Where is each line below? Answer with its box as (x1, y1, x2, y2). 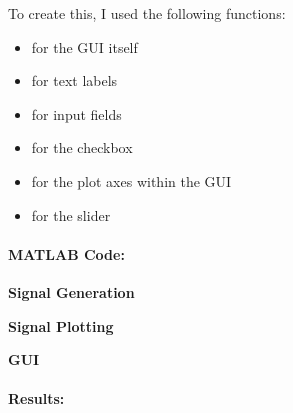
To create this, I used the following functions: (8, 3, 286, 23)
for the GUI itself (31, 36, 138, 57)
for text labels (31, 70, 118, 91)
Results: (8, 388, 65, 409)
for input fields (31, 103, 122, 124)
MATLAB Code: (8, 243, 125, 264)
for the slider (31, 204, 111, 225)
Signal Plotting (8, 315, 114, 336)
